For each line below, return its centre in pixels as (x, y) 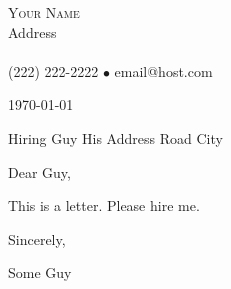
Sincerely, (37, 238)
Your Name (44, 12)
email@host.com (163, 70)
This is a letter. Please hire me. (104, 205)
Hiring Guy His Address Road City (115, 137)
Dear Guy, (39, 171)
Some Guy (40, 272)
